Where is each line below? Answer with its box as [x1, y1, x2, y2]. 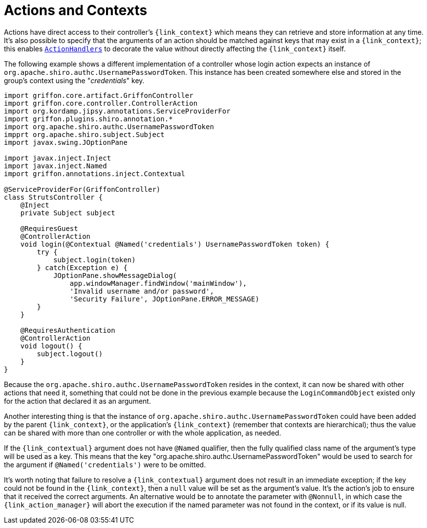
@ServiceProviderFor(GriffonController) [4, 185, 161, 193]
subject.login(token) [53, 255, 136, 264]
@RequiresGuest [20, 224, 78, 232]
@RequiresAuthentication [20, 326, 115, 334]
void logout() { [20, 342, 83, 350]
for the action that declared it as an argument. [4, 396, 151, 405]
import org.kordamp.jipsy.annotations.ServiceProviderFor [4, 107, 231, 115]
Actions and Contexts [4, 2, 148, 19]
